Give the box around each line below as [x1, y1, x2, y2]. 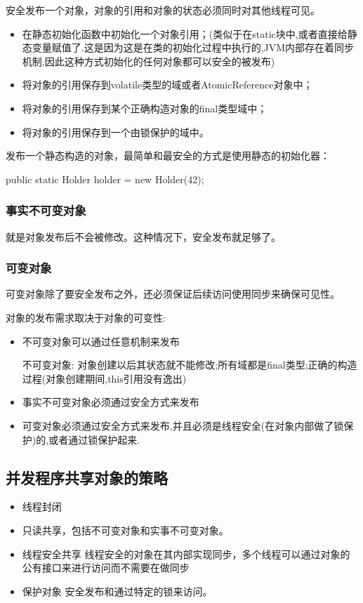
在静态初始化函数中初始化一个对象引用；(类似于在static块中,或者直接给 [22, 26, 348, 41]
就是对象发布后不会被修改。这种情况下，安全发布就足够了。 [6, 229, 281, 244]
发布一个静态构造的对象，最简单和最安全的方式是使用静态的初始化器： [6, 148, 330, 163]
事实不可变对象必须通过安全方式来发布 [22, 395, 199, 409]
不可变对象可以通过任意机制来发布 [22, 333, 180, 348]
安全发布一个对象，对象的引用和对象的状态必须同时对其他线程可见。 [6, 3, 320, 17]
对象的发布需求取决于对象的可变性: [6, 310, 166, 324]
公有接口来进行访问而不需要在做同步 [22, 560, 190, 575]
